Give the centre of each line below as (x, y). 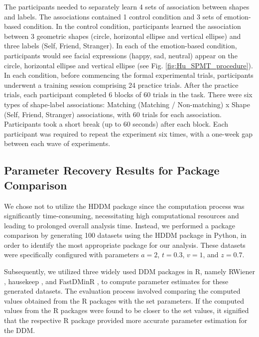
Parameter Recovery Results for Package (112, 170)
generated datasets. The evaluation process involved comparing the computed (122, 291)
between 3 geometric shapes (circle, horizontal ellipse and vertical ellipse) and (123, 36)
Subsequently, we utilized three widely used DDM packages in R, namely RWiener (129, 271)
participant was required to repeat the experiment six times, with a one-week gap (128, 133)
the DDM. (20, 330)
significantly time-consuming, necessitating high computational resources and (122, 216)
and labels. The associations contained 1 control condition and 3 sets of (113, 16)
